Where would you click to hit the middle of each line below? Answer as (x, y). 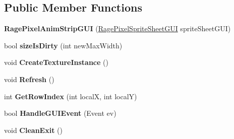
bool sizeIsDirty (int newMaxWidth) (63, 45)
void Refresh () (29, 79)
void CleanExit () (33, 130)
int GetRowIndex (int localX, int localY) (71, 96)
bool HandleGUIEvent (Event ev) (60, 113)
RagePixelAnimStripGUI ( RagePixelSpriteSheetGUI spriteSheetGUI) (118, 28)
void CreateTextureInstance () (56, 62)
